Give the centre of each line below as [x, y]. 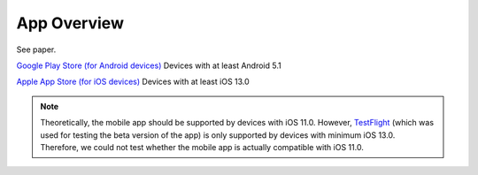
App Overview [70, 23]
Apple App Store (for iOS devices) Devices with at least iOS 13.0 [133, 82]
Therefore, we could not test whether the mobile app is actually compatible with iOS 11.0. [202, 147]
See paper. [36, 49]
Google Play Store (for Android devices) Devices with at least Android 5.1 [149, 65]
